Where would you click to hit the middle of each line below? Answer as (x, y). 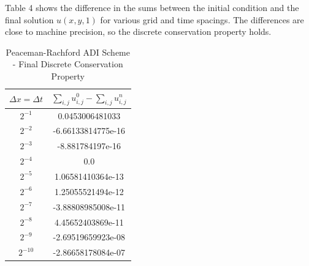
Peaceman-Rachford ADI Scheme (68, 52)
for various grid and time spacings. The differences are (202, 19)
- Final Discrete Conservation (68, 64)
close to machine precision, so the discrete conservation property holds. (138, 31)
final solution (29, 19)
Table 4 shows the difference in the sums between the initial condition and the (152, 7)
